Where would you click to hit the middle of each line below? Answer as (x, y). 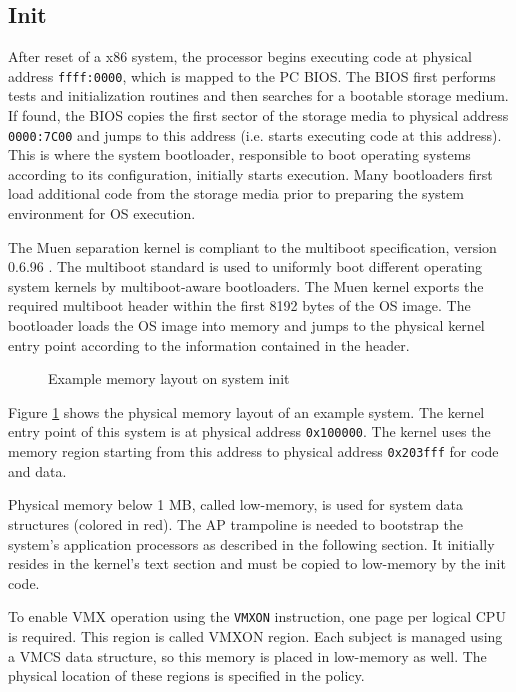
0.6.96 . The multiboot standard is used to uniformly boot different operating (245, 266)
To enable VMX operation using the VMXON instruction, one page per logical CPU (257, 616)
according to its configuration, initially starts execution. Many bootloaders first (250, 173)
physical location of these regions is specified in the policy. (186, 675)
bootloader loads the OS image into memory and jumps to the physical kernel (246, 325)
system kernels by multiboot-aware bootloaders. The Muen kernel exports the (246, 285)
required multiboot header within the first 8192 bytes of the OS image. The (239, 305)
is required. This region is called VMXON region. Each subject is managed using (255, 635)
